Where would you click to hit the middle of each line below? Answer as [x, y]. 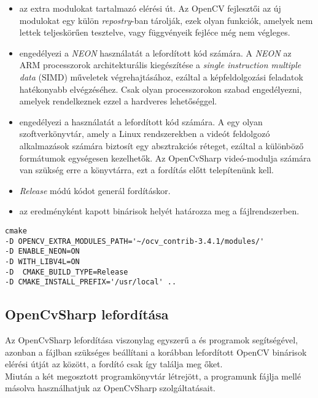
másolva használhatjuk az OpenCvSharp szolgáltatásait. [110, 388]
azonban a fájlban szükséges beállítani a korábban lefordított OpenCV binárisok [156, 352]
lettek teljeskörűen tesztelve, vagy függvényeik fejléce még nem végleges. [155, 32]
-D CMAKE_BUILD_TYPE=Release [67, 272]
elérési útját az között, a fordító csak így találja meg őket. [114, 364]
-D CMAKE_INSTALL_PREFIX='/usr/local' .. [91, 282]
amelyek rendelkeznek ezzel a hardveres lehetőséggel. [118, 101]
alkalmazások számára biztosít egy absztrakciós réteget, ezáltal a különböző [161, 145]
